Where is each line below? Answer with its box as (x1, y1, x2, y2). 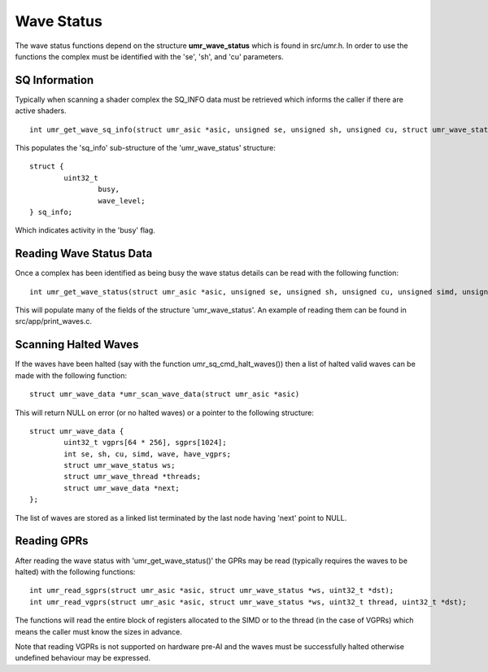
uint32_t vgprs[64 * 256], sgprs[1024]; (63, 438, 227, 447)
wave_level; (98, 196, 146, 205)
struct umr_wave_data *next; (63, 483, 181, 492)
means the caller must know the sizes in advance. (15, 626, 183, 636)
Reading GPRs (15, 534, 89, 548)
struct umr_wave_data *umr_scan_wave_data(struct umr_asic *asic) (29, 390, 300, 399)
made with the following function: (15, 370, 128, 380)
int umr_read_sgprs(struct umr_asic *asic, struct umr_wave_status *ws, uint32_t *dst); (29, 586, 394, 596)
